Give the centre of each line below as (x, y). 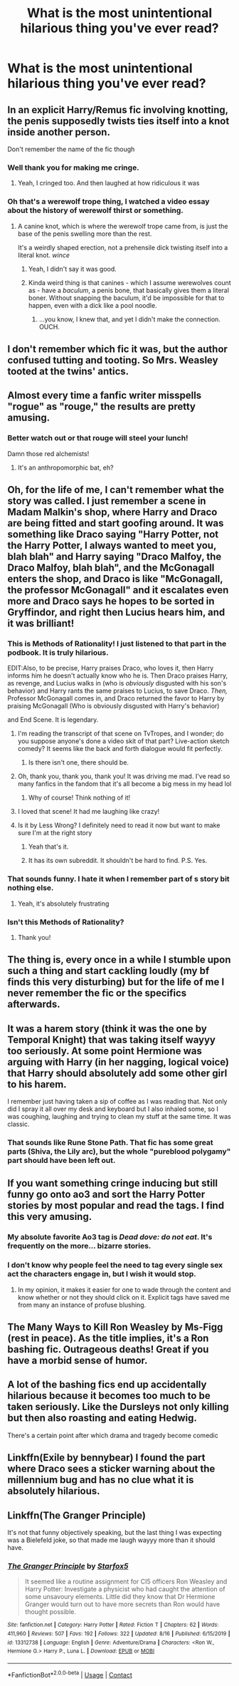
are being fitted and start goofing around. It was (116, 523)
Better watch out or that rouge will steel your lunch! (98, 438)
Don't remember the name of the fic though (71, 149)
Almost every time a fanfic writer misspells (105, 396)
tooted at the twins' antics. (68, 371)
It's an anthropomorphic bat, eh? (65, 467)
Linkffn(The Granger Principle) (76, 1515)
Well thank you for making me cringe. (74, 167)
